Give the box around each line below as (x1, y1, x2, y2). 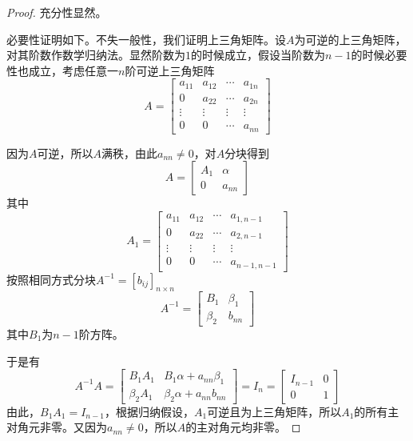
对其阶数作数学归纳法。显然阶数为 (6, 46, 185, 63)
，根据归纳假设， (104, 403, 194, 419)
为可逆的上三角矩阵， (294, 30, 407, 47)
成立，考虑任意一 (28, 62, 118, 78)
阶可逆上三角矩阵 (125, 62, 215, 78)
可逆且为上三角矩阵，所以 (207, 403, 342, 419)
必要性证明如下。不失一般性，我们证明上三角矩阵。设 (6, 30, 286, 47)
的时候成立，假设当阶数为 (191, 46, 325, 63)
